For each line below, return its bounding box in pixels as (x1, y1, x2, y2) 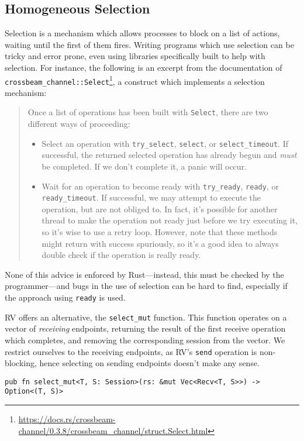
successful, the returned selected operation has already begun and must (42, 149, 297, 161)
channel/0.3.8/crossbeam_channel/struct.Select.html (18, 424, 208, 436)
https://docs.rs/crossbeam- (18, 413, 116, 425)
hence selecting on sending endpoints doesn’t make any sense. (39, 357, 260, 369)
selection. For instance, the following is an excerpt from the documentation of (5, 61, 282, 73)
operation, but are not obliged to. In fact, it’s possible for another (42, 202, 278, 215)
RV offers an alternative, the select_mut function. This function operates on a (5, 311, 287, 323)
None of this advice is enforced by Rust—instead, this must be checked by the (5, 268, 284, 280)
